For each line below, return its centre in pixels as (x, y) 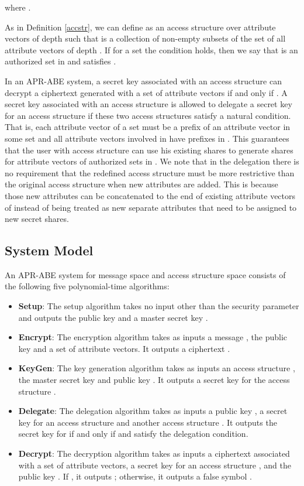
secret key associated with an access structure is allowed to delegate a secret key (148, 104)
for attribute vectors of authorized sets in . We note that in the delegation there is (152, 161)
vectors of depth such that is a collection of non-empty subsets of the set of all (145, 38)
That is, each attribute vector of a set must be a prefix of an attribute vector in (148, 127)
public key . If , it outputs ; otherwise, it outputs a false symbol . (135, 476)
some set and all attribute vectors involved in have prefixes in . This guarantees (147, 138)
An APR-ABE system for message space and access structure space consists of (145, 274)
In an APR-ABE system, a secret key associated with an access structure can (143, 81)
